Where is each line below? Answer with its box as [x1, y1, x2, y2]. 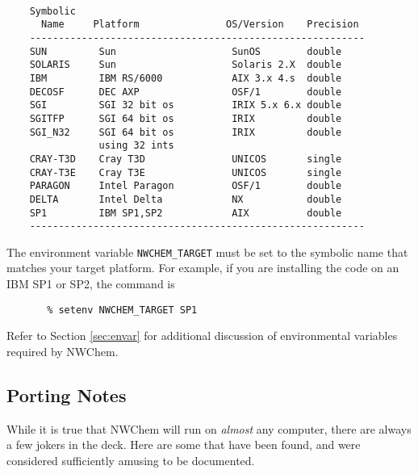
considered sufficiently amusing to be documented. [6, 451, 255, 468]
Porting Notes [6, 382, 127, 407]
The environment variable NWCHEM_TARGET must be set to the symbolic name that [6, 243, 408, 260]
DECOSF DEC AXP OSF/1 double [29, 86, 342, 98]
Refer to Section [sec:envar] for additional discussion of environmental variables [6, 327, 398, 344]
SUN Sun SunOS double [29, 45, 342, 57]
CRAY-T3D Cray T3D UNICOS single [29, 153, 342, 165]
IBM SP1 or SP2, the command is [6, 275, 175, 292]
